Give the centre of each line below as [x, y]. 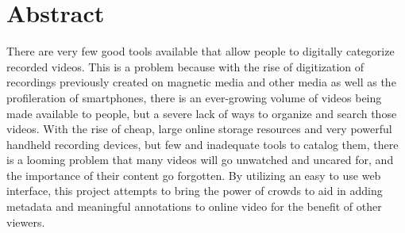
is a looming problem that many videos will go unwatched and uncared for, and [200, 160]
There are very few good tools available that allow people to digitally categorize [201, 51]
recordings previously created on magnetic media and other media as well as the [201, 82]
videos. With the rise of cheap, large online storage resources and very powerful [199, 129]
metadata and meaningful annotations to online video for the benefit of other [194, 206]
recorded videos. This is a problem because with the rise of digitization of [185, 66]
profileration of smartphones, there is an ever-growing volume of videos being [194, 97]
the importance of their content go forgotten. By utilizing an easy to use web [194, 175]
